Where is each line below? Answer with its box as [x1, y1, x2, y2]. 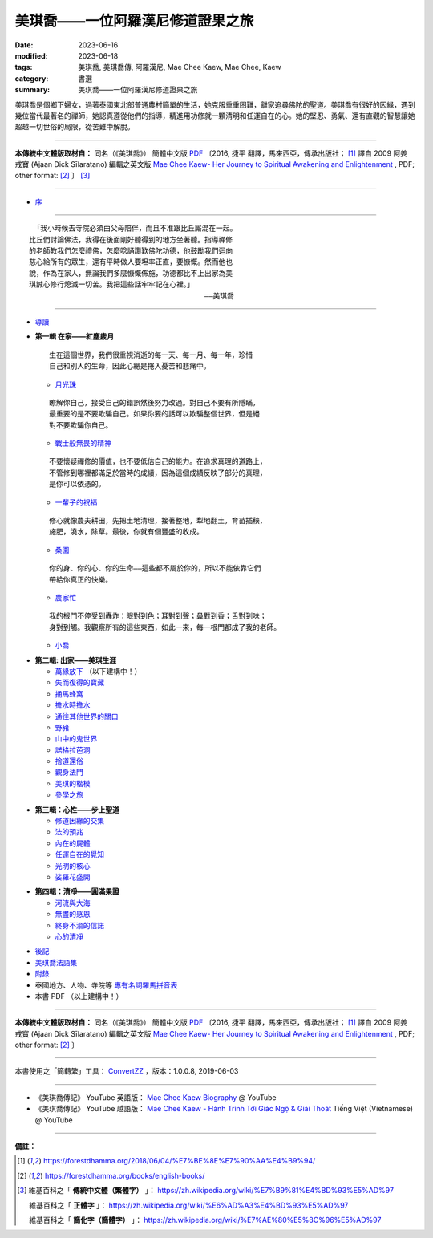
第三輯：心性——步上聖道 [34, 805, 119, 814]
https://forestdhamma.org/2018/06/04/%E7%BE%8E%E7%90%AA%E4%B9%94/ [42, 1156, 316, 1166]
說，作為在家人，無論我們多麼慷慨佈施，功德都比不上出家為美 [29, 269, 233, 278]
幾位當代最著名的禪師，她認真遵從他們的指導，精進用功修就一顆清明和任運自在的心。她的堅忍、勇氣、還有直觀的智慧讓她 [14, 111, 415, 120]
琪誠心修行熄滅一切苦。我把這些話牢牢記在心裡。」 [29, 280, 194, 289]
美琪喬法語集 [34, 957, 78, 967]
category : [14, 73, 49, 83]
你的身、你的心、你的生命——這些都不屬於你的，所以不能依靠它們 [49, 564, 261, 573]
